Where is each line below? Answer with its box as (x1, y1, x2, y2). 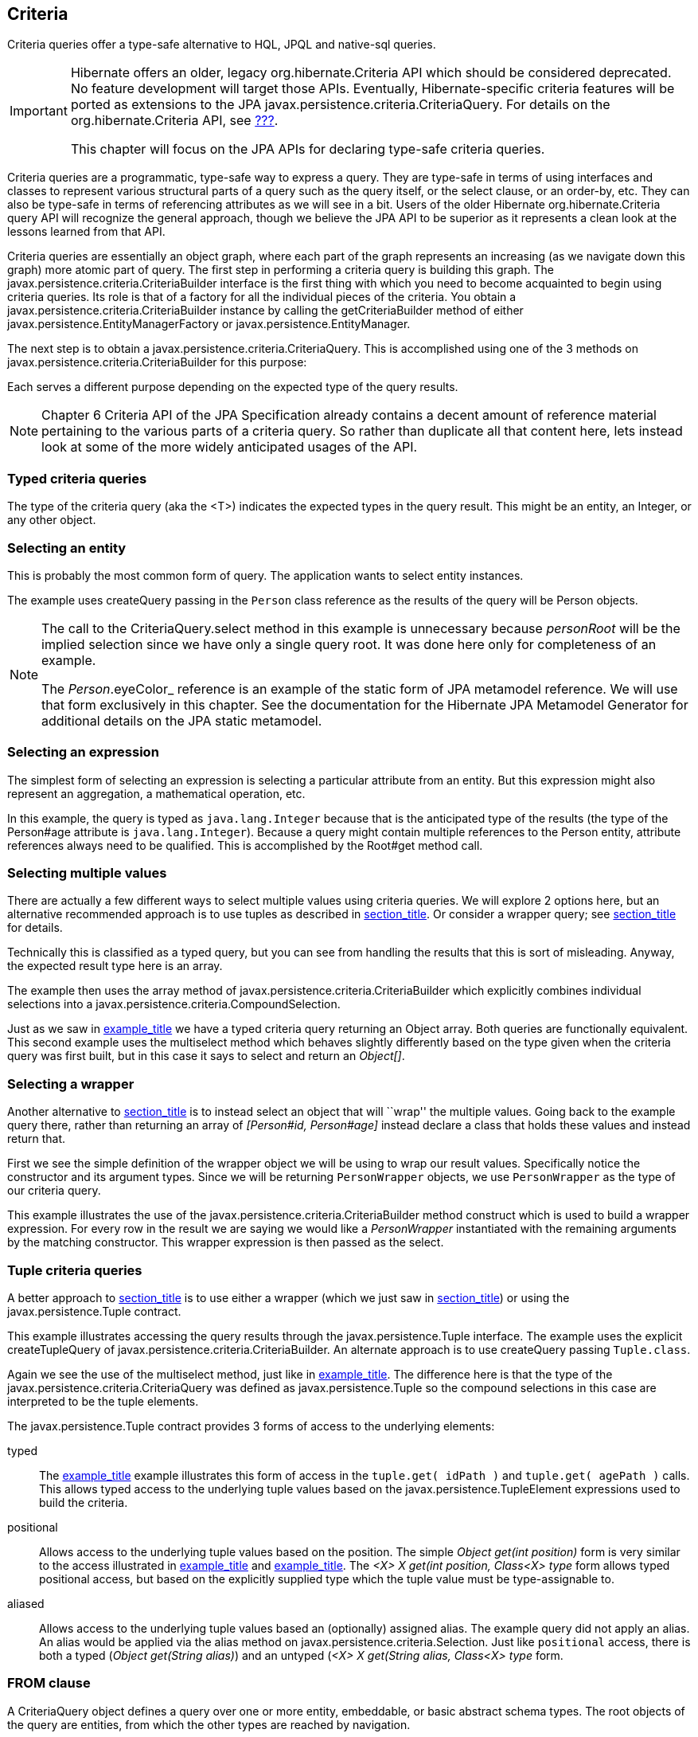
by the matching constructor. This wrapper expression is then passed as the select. (7, 1235, 444, 1250)
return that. (7, 1132, 66, 1146)
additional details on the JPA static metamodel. (41, 712, 322, 729)
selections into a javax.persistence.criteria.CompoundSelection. (7, 997, 341, 1011)
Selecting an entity (7, 539, 127, 556)
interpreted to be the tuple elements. (7, 1394, 199, 1408)
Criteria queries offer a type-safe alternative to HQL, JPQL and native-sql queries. (7, 37, 436, 52)
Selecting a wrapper (7, 1075, 135, 1092)
